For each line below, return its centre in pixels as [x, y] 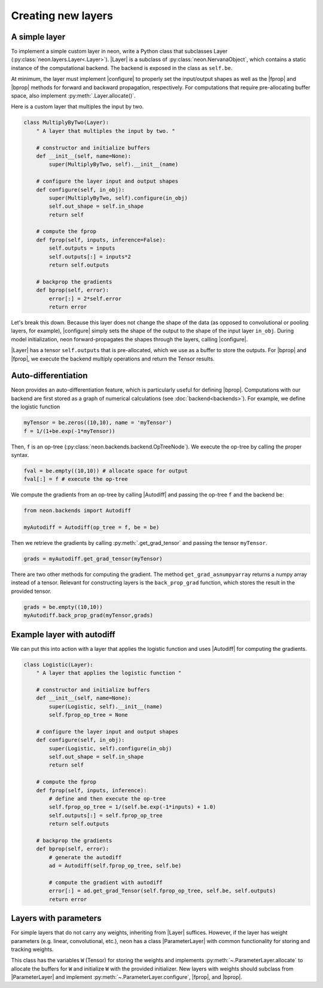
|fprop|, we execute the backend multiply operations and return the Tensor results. [113, 359]
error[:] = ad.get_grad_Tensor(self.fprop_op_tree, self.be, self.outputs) [162, 891]
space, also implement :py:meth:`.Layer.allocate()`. [73, 96]
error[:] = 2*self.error [85, 298]
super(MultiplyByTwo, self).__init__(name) [114, 164]
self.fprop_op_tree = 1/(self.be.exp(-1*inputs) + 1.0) [132, 807]
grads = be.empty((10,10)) [63, 607]
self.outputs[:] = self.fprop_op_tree [106, 815]
